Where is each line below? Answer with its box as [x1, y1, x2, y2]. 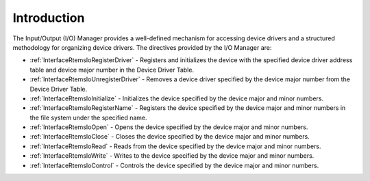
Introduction [12, 10, 85, 25]
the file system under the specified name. [29, 113, 147, 122]
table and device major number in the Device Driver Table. [29, 66, 195, 74]
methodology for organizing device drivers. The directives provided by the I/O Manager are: [12, 43, 272, 51]
